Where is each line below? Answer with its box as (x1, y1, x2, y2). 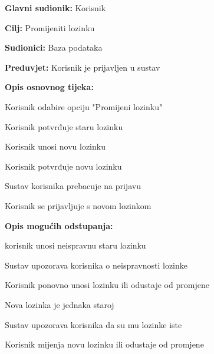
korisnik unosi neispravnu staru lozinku (5, 239, 146, 252)
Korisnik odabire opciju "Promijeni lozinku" (5, 100, 163, 113)
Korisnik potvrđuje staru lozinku (5, 120, 123, 133)
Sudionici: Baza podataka (5, 41, 103, 54)
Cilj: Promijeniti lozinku (5, 21, 95, 34)
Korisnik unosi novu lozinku (5, 140, 106, 153)
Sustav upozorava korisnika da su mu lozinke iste (5, 318, 182, 330)
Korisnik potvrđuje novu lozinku (5, 160, 122, 172)
